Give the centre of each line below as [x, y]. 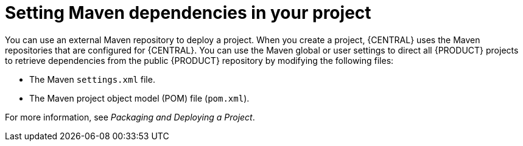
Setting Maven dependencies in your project [188, 13]
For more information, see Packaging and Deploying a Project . [130, 117]
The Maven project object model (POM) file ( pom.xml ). [139, 98]
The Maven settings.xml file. [92, 79]
